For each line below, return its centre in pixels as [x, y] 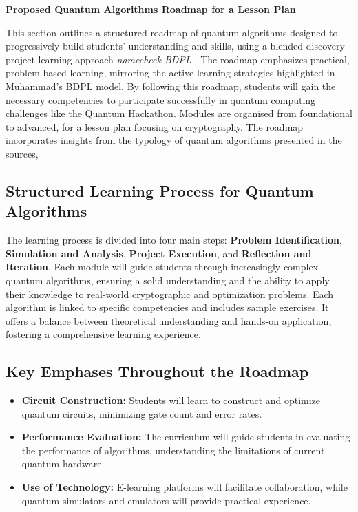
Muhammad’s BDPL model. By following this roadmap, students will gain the [171, 86]
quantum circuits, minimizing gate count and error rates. [142, 413]
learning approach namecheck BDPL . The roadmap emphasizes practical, [194, 59]
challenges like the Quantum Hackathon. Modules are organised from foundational [179, 113]
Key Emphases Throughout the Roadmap [157, 371]
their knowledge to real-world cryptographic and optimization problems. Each [170, 294]
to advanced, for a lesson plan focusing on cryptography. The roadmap [155, 126]
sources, [22, 153]
